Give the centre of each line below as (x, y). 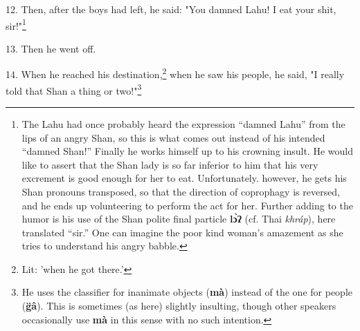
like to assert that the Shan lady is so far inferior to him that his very (170, 164)
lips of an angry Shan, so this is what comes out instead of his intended (173, 137)
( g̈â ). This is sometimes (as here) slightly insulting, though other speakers (179, 306)
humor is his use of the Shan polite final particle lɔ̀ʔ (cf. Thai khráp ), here (179, 219)
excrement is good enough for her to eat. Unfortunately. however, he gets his (184, 178)
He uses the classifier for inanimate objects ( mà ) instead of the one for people (187, 292)
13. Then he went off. (51, 48)
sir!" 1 (16, 24)
